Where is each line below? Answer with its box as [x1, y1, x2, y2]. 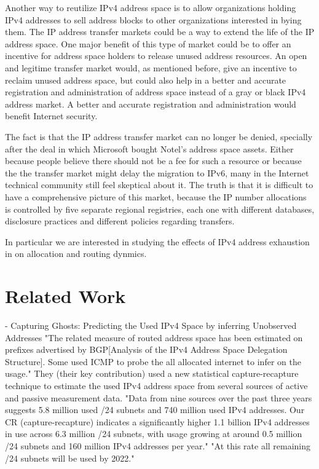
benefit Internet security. [5, 109, 98, 122]
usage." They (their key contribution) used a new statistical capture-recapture [5, 367, 299, 380]
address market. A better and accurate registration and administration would [5, 97, 296, 110]
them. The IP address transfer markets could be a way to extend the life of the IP [5, 25, 315, 38]
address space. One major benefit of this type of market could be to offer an [5, 37, 291, 50]
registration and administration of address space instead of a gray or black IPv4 [5, 85, 306, 98]
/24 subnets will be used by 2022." [5, 451, 135, 464]
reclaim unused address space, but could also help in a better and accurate [5, 73, 286, 86]
